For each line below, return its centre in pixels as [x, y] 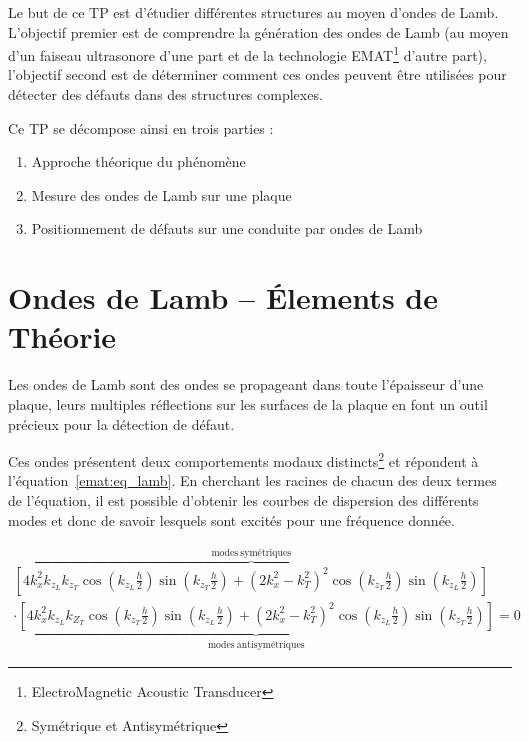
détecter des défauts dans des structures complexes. [165, 94]
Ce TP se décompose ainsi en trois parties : [141, 127]
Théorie [62, 336]
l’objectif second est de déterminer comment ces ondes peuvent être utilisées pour [257, 74]
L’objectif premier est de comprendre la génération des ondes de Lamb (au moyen [258, 31]
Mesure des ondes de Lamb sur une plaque [161, 194]
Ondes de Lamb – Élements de [223, 297]
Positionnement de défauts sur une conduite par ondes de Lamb [227, 228]
